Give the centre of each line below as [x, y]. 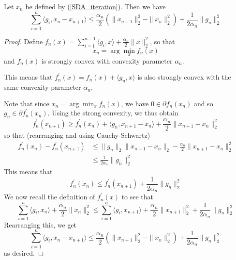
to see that [138, 197]
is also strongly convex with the [184, 77]
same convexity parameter [43, 87]
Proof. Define [23, 41]
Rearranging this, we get [40, 224]
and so [203, 103]
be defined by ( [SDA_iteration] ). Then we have [96, 6]
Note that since [27, 103]
